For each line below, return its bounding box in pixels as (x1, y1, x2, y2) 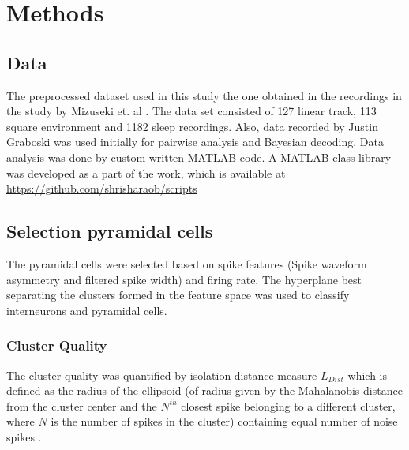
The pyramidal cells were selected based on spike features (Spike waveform (6, 255, 367, 272)
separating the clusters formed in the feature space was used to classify (6, 287, 350, 303)
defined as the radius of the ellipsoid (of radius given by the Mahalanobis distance (6, 382, 403, 399)
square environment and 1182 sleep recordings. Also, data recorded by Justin (6, 118, 378, 134)
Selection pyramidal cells (6, 219, 213, 243)
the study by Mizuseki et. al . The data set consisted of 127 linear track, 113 (6, 103, 377, 119)
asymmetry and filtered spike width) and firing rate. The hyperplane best (6, 271, 362, 287)
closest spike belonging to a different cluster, (181, 397, 396, 414)
